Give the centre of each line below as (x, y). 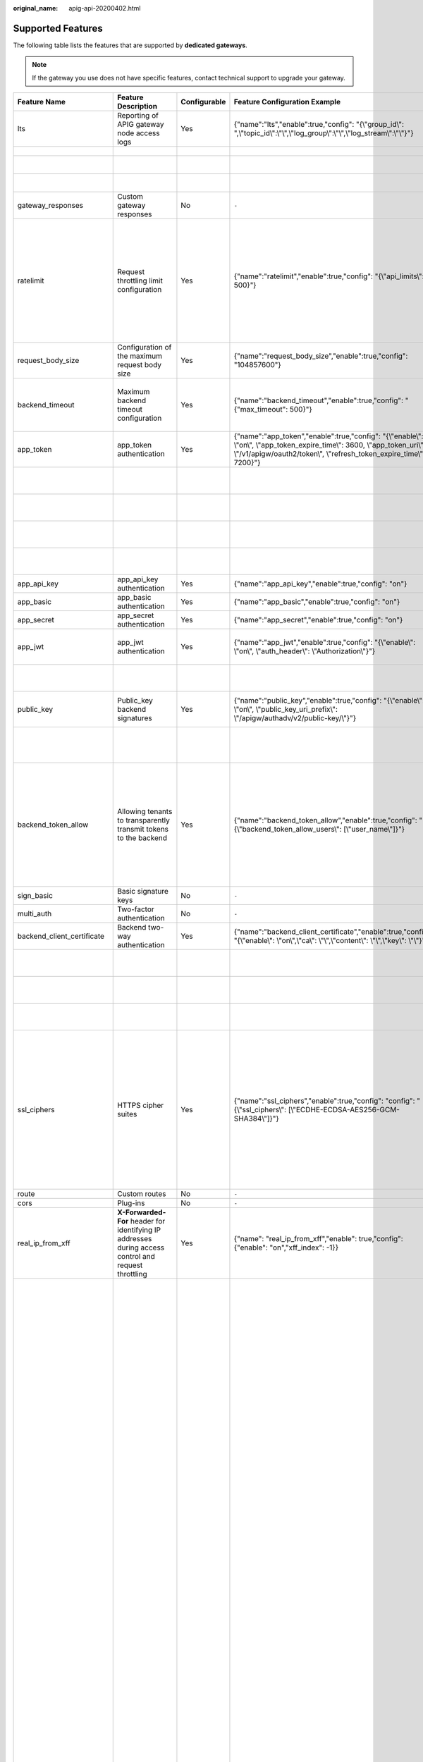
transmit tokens (143, 830)
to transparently (144, 820)
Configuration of (145, 347)
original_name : (36, 8)
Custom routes (142, 1194)
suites (127, 1114)
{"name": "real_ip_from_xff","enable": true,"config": (318, 1239)
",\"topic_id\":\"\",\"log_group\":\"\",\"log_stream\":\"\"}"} (324, 133)
